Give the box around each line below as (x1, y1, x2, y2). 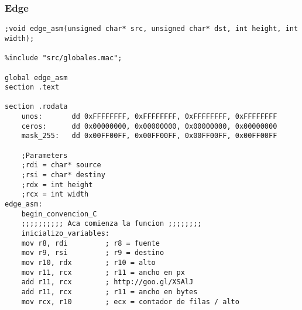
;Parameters (21, 151, 68, 160)
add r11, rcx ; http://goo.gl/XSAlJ (21, 278, 194, 287)
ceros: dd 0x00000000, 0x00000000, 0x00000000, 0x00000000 (21, 122, 277, 130)
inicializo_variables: (21, 229, 109, 237)
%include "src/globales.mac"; (5, 54, 122, 63)
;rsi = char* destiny (21, 171, 105, 180)
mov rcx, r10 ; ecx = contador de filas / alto (21, 297, 239, 306)
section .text (5, 83, 60, 92)
